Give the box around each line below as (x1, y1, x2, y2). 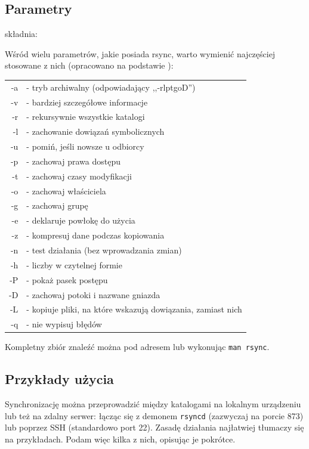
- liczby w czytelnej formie (26, 258, 122, 271)
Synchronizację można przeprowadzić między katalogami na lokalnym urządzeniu (5, 398, 301, 410)
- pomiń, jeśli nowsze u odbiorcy (26, 140, 144, 153)
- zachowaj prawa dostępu (26, 154, 120, 167)
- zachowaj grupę (26, 199, 88, 212)
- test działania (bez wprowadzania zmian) (26, 244, 182, 256)
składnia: (5, 27, 38, 40)
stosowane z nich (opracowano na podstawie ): (5, 59, 174, 72)
